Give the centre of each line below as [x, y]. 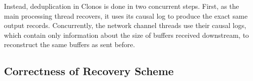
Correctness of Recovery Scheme [89, 71]
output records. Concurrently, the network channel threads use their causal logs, [125, 25]
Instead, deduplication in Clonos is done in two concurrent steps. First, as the [122, 6]
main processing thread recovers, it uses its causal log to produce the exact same [126, 15]
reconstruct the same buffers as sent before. [70, 44]
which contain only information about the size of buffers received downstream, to [126, 35]
